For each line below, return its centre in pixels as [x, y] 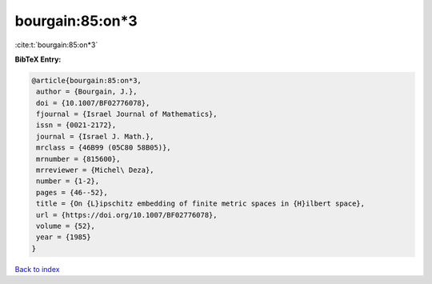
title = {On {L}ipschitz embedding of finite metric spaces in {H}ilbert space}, [201, 204]
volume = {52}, [66, 226]
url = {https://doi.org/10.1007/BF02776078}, [127, 215]
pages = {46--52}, [72, 192]
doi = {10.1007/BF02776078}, [93, 103]
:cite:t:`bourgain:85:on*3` [56, 45]
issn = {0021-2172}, [76, 125]
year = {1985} [64, 237]
